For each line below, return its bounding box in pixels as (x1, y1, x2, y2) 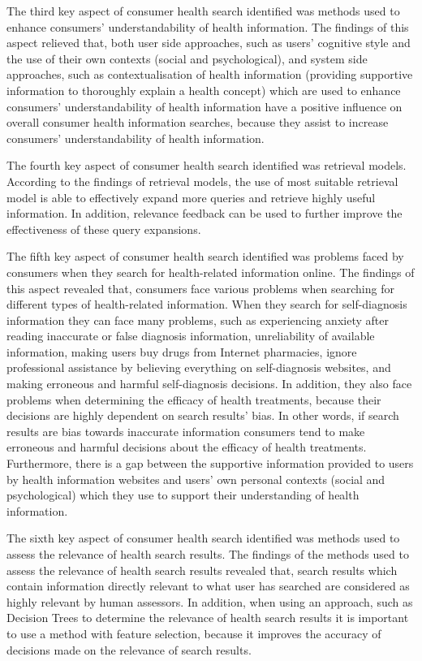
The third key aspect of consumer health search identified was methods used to (6, 2, 400, 19)
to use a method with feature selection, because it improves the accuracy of (6, 624, 381, 642)
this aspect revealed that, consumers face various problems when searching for (6, 279, 394, 296)
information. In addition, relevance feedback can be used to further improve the (6, 205, 403, 222)
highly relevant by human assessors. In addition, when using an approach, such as (6, 593, 413, 610)
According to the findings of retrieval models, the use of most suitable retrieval (6, 172, 398, 189)
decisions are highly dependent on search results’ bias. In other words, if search (6, 407, 399, 424)
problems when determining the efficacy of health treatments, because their (6, 391, 381, 408)
